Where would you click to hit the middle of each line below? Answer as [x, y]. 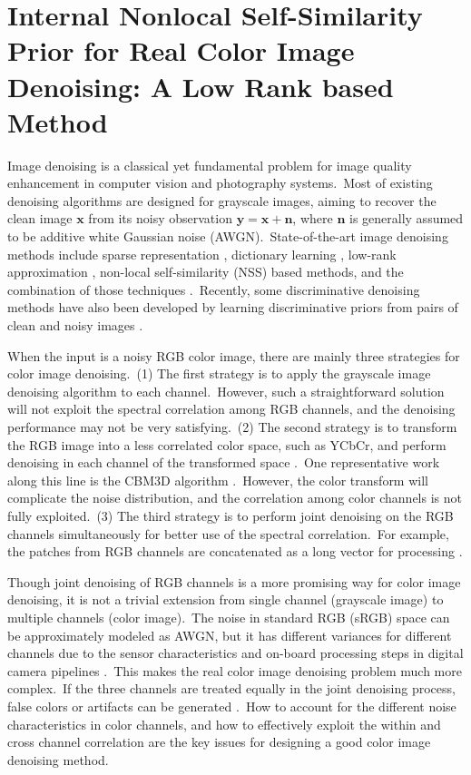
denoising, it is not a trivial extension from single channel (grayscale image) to [226, 599]
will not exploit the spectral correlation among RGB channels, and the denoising [231, 409]
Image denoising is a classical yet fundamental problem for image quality [210, 165]
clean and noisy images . [75, 325]
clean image [40, 218]
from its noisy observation [160, 218]
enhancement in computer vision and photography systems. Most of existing [220, 183]
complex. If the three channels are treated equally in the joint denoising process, [231, 688]
